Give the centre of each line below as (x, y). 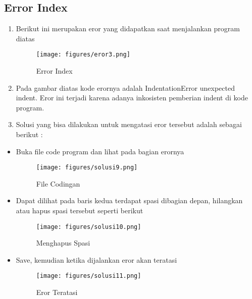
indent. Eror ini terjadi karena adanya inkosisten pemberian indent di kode (132, 98)
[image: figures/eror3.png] (83, 55)
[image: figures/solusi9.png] (87, 168)
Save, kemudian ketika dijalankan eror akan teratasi (96, 259)
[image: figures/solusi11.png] (89, 276)
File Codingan (58, 183)
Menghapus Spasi (63, 243)
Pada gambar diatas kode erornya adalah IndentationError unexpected (125, 87)
